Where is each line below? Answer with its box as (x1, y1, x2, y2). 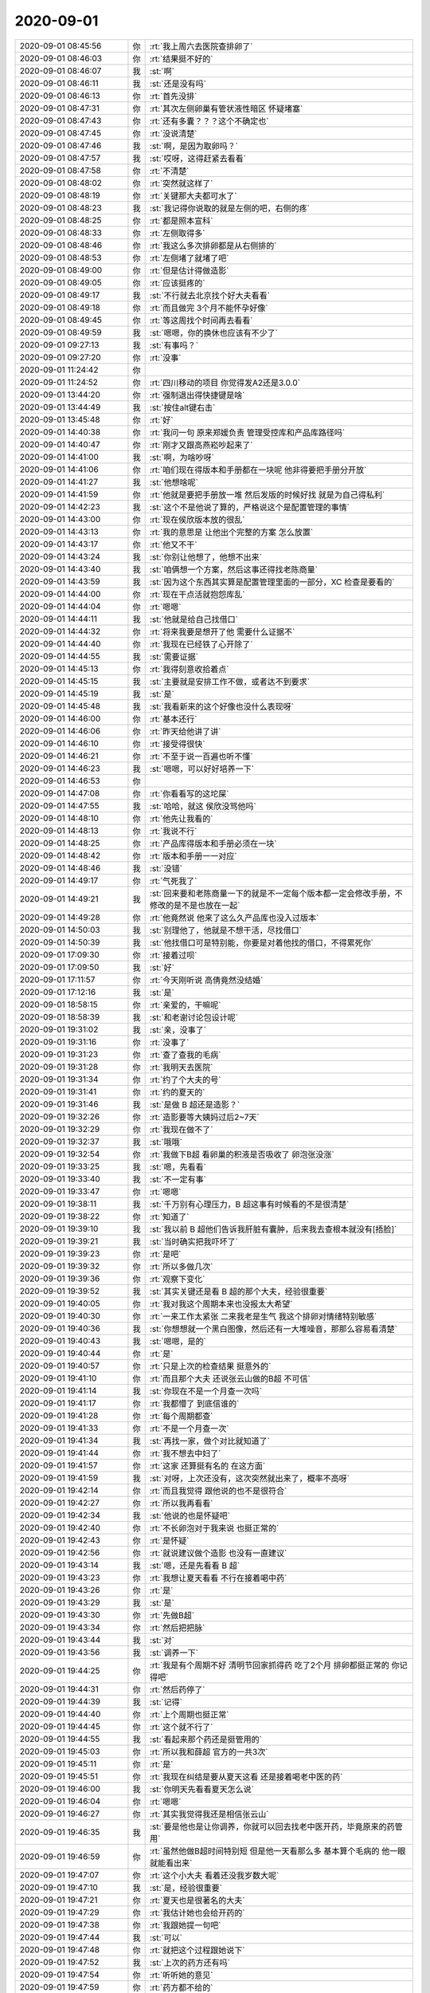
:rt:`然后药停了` (149, 1684, 205, 1695)
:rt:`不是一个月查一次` (149, 1423, 229, 1434)
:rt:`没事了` (149, 1036, 190, 1048)
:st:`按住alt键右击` (149, 402, 216, 413)
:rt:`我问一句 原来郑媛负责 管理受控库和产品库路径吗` (149, 427, 346, 438)
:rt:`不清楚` (149, 165, 190, 176)
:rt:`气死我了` (149, 875, 197, 886)
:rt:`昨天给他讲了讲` (149, 725, 221, 737)
